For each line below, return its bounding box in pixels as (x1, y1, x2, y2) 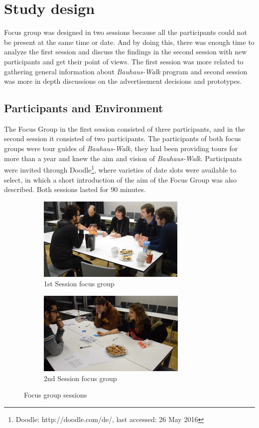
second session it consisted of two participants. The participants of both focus (4, 133, 241, 144)
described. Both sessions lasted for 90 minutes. (4, 184, 146, 195)
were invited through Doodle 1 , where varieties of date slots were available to (4, 163, 237, 175)
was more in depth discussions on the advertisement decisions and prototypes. (4, 76, 242, 86)
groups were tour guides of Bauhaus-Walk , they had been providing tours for (4, 143, 238, 154)
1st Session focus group (44, 278, 115, 289)
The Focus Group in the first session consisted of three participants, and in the (4, 123, 245, 134)
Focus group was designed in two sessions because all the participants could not (4, 27, 247, 37)
